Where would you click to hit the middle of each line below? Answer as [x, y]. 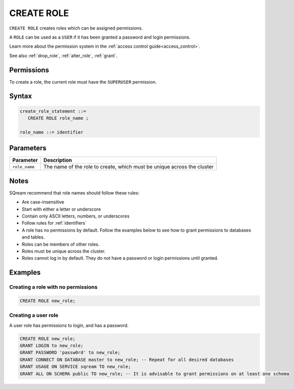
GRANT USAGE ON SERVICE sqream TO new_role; [75, 367]
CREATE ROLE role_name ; [58, 118]
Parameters [28, 148]
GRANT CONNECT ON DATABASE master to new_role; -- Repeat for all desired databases [127, 359]
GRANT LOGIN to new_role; [52, 346]
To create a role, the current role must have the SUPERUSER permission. [83, 82]
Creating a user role [34, 315]
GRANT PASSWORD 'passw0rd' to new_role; [70, 353]
